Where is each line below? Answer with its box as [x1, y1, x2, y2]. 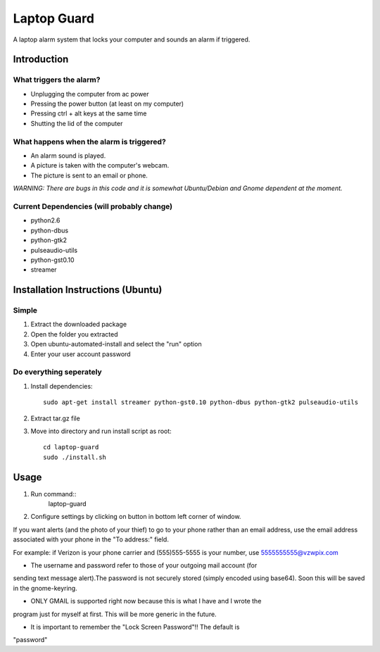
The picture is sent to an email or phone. [30, 171, 148, 180]
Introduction [13, 54, 69, 65]
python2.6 [30, 216, 61, 225]
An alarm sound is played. [30, 151, 106, 160]
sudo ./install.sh [43, 453, 107, 461]
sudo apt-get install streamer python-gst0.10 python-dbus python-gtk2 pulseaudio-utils [43, 399, 359, 406]
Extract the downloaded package [30, 320, 127, 329]
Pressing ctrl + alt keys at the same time [30, 109, 147, 118]
